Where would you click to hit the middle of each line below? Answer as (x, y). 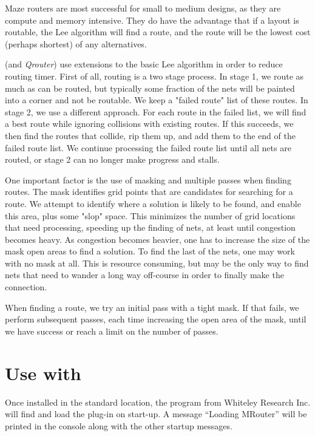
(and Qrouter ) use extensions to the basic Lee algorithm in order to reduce (144, 64)
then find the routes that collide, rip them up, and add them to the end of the (150, 135)
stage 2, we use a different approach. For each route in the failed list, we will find (156, 111)
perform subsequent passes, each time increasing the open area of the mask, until (156, 319)
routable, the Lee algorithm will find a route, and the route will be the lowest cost (158, 32)
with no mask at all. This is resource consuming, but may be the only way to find (157, 263)
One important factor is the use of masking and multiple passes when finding (148, 179)
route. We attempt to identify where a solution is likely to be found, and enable (153, 203)
